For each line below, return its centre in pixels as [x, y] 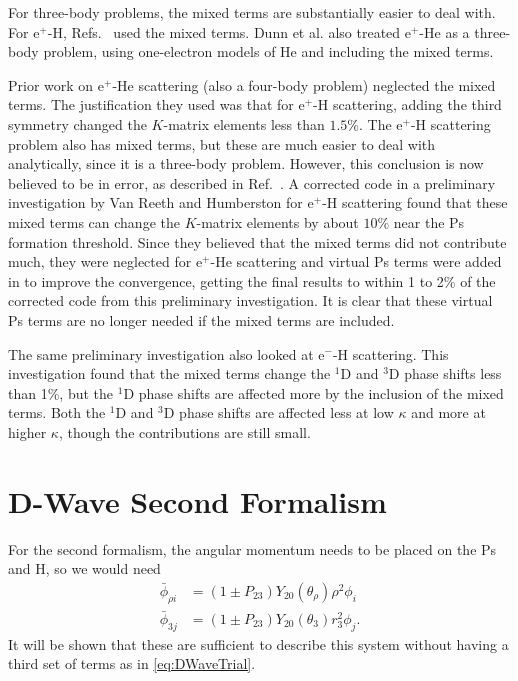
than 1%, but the [61, 392]
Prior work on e [56, 84]
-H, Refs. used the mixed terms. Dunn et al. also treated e [229, 31]
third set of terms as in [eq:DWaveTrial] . [132, 663]
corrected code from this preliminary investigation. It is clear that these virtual [250, 300]
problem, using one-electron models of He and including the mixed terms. [268, 51]
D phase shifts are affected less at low [278, 412]
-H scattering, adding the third [407, 104]
